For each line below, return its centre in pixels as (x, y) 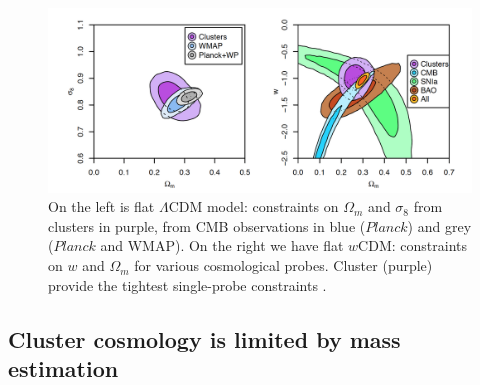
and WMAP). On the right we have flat (222, 245)
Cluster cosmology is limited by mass (204, 338)
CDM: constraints (412, 245)
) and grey (439, 225)
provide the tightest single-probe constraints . (187, 284)
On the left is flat (101, 206)
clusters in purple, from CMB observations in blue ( (207, 225)
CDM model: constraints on (253, 206)
